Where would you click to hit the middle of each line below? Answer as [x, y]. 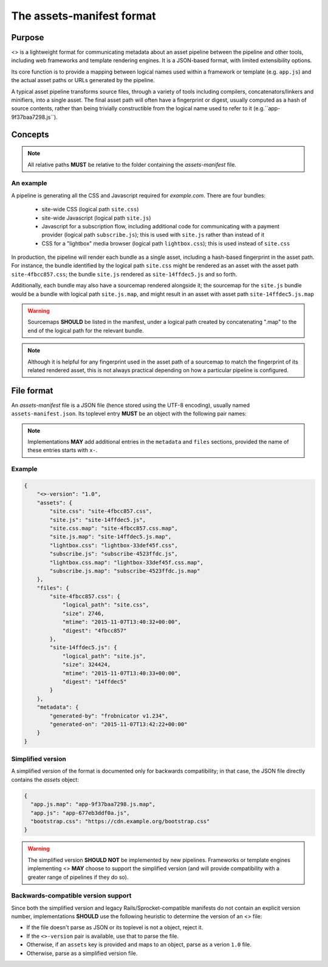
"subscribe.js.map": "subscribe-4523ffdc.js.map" [125, 571]
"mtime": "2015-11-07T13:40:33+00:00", [122, 673]
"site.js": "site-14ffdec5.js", [97, 520]
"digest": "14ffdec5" [94, 681]
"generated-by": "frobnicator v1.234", [109, 716]
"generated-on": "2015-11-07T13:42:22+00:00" [118, 724]
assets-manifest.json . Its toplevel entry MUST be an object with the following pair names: [129, 413]
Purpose [28, 37]
